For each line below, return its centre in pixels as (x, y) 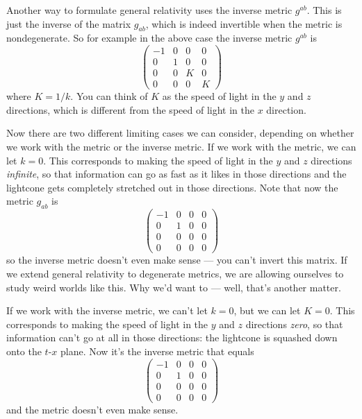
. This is (324, 10)
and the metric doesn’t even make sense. (92, 409)
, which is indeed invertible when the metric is (244, 23)
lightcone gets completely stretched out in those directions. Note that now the (172, 187)
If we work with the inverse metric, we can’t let (107, 310)
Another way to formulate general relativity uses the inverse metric (149, 10)
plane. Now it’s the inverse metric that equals (157, 351)
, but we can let (267, 310)
